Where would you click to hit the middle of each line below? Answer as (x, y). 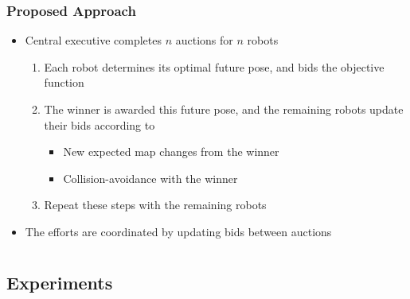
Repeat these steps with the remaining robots (155, 205)
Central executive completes (93, 40)
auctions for (204, 40)
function (64, 82)
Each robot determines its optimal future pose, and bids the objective (214, 66)
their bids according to (100, 124)
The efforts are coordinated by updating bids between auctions (178, 231)
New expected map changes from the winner (171, 151)
